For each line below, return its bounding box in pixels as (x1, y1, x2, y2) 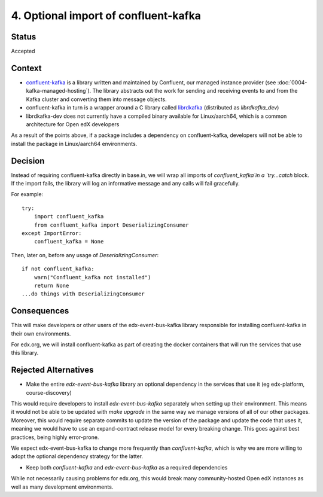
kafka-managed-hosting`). (26, 87, 92, 94)
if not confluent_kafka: (22, 266, 95, 272)
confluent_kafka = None (33, 238, 104, 245)
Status (11, 32, 36, 42)
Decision (11, 155, 45, 166)
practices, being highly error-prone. (11, 434, 99, 441)
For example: (11, 191, 44, 198)
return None (33, 282, 69, 289)
